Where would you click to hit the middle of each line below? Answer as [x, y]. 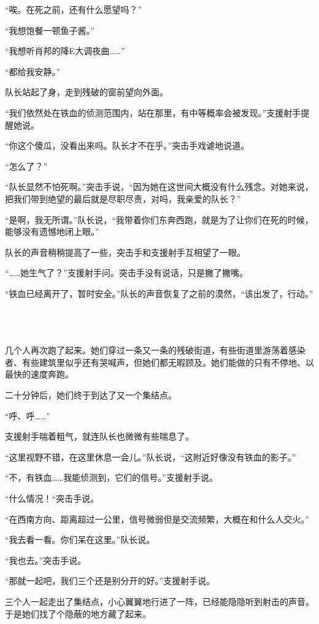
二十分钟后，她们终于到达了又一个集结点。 [91, 395]
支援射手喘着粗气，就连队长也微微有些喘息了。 [99, 436]
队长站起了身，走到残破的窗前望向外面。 [86, 92]
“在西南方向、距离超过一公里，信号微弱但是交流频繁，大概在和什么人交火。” [157, 519]
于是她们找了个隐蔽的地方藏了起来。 [78, 613]
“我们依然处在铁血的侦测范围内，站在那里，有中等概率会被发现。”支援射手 [153, 112]
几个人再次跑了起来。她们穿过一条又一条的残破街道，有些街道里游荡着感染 [155, 350]
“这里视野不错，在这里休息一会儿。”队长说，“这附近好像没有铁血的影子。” [151, 456]
